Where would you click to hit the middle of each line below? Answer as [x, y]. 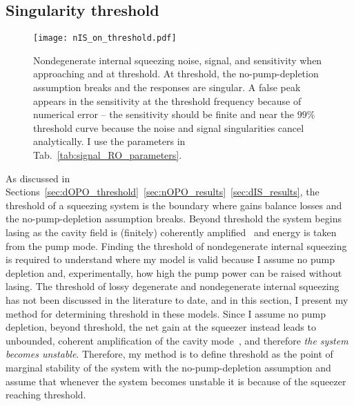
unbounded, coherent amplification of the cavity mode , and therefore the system [177, 340]
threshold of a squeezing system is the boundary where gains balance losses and [174, 205]
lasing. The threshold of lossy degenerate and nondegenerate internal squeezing [173, 286]
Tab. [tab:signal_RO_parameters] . [108, 155]
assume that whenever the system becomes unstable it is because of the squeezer [176, 381]
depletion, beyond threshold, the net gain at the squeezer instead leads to [161, 327]
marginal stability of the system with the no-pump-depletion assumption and [168, 367]
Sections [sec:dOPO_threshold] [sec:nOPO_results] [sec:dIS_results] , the [163, 192]
